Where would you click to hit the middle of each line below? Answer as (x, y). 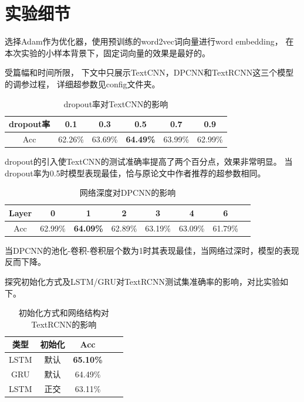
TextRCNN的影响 (64, 324)
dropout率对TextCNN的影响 (116, 103)
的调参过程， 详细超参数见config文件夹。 (82, 84)
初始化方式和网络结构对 (64, 313)
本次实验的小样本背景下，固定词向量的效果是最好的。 (107, 52)
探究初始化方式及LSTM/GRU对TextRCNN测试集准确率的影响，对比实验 (142, 281)
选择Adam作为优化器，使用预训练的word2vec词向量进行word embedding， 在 (149, 41)
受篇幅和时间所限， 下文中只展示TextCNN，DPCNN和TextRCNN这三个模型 (149, 72)
